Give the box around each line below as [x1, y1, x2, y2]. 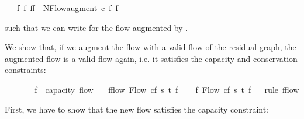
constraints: [5, 64, 46, 76]
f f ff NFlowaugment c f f [16, 2, 118, 13]
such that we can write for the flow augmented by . [5, 21, 188, 33]
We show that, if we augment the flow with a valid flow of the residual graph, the [5, 41, 296, 53]
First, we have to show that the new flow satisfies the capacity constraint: [5, 103, 269, 115]
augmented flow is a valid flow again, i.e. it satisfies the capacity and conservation [5, 52, 298, 64]
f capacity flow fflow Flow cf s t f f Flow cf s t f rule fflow [34, 83, 299, 95]
